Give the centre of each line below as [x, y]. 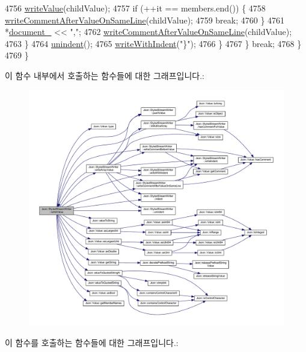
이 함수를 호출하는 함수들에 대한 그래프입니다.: [92, 343]
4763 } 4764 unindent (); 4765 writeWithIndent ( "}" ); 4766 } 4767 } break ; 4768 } [153, 43]
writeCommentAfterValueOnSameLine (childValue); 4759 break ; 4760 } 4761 [145, 20]
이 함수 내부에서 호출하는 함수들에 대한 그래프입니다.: [105, 75]
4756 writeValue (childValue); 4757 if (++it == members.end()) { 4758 [135, 8]
